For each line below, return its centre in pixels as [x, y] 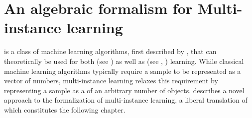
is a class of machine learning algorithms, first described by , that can [110, 51]
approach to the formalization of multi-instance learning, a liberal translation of [126, 100]
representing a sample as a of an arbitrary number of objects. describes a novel [124, 90]
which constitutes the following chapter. [65, 109]
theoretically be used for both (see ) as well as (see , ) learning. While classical [124, 61]
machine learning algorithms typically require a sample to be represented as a [123, 71]
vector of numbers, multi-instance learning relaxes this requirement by [111, 81]
